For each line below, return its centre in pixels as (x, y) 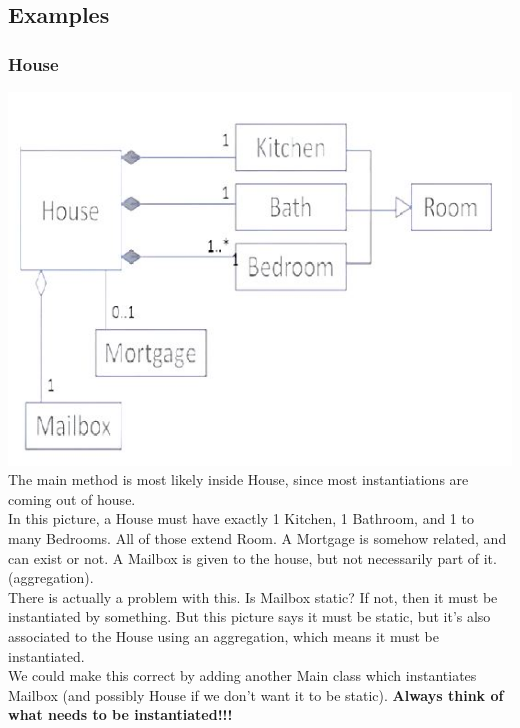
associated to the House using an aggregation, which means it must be (223, 635)
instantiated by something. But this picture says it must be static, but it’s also (249, 616)
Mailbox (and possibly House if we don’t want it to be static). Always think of (256, 694)
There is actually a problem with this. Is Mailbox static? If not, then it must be (253, 596)
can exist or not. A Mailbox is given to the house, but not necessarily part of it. (252, 557)
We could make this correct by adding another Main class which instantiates (242, 675)
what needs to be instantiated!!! (120, 714)
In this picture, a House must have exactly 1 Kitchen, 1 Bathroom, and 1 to (241, 518)
